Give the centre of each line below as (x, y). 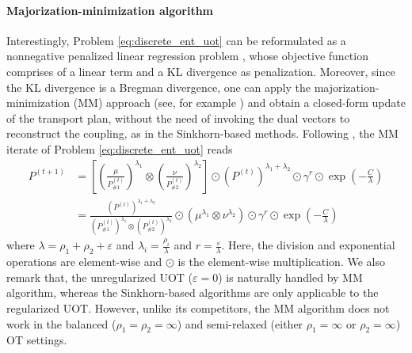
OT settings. (37, 340)
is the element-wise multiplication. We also (281, 262)
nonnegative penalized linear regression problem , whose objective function (187, 56)
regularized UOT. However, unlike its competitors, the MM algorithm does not (198, 307)
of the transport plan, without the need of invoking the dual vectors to (178, 118)
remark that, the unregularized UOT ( (100, 277)
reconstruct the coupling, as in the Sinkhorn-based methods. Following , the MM (202, 133)
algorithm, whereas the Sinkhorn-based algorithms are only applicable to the (193, 292)
